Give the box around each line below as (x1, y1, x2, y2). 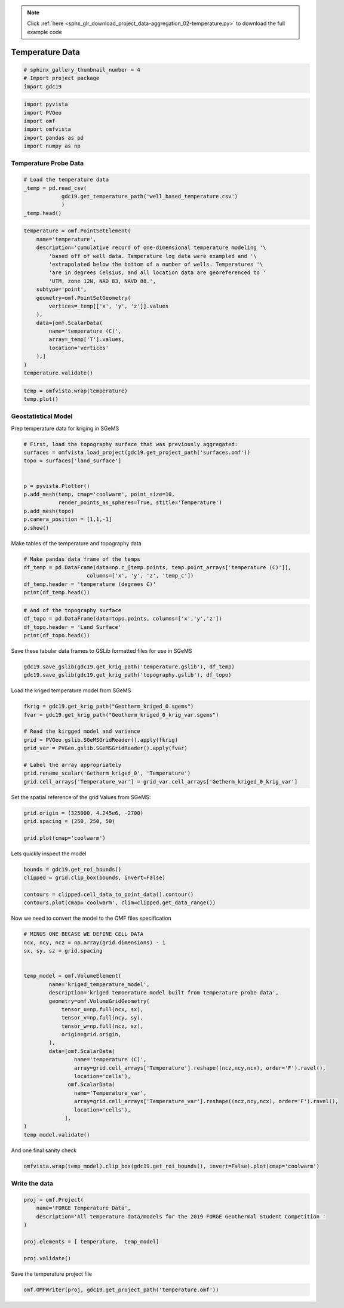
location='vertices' (48, 344, 109, 351)
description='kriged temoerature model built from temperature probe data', (48, 989, 279, 996)
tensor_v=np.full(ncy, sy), (61, 1014, 143, 1021)
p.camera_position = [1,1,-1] (23, 516, 112, 523)
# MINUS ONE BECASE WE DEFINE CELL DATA (23, 931, 143, 938)
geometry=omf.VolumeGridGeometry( (48, 997, 150, 1005)
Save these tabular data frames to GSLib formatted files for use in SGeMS (11, 647, 192, 654)
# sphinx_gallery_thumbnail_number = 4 (23, 66, 140, 73)
